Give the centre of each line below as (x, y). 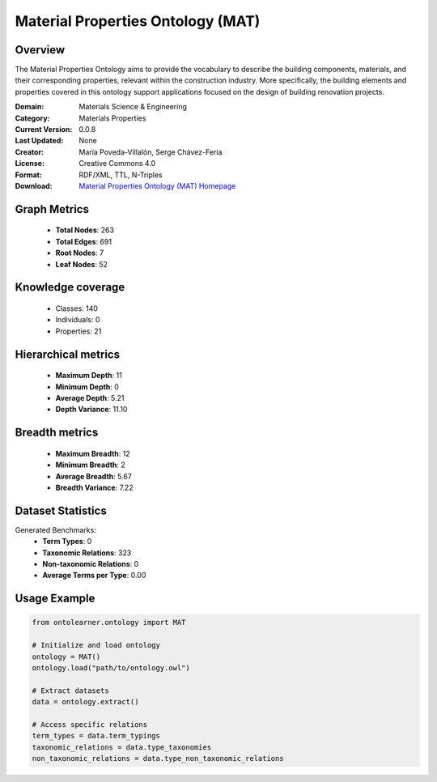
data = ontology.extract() (85, 702)
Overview (40, 50)
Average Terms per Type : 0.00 (94, 576)
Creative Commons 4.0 (117, 164)
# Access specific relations (90, 724)
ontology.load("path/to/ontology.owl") (111, 667)
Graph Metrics (52, 209)
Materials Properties (112, 118)
